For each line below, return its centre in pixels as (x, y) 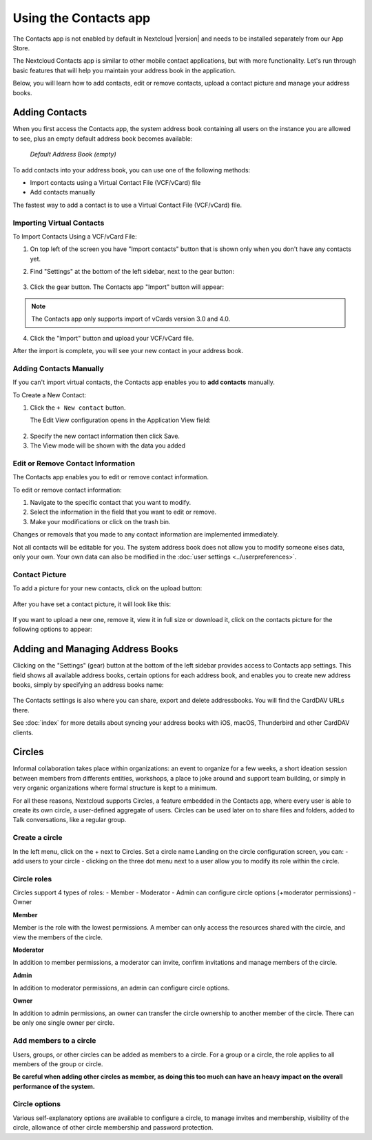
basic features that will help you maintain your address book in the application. (124, 70)
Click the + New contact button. (78, 408)
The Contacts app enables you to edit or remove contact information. (111, 477)
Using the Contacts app (82, 18)
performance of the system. (54, 1086)
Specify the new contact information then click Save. (105, 436)
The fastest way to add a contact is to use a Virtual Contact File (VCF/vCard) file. (127, 205)
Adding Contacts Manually (59, 368)
